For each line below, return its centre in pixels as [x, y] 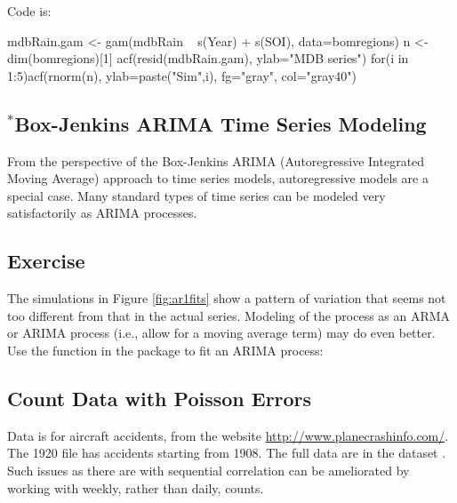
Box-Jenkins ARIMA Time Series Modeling [220, 123]
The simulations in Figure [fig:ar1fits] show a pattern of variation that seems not [227, 298]
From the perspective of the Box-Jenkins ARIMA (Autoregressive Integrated [216, 160]
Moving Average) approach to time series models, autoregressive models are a [218, 178]
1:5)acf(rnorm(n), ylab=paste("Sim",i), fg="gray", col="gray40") [182, 75]
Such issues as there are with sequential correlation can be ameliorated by [208, 470]
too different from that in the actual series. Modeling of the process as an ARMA [229, 315]
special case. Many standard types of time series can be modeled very [196, 195]
